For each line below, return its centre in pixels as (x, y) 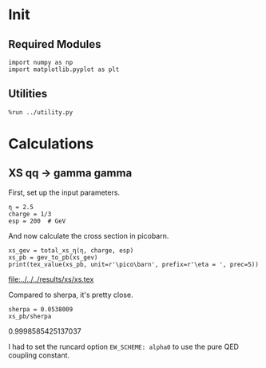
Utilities (28, 94)
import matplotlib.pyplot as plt (64, 69)
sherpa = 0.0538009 (41, 309)
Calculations (51, 144)
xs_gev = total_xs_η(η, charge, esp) (71, 250)
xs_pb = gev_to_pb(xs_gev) (53, 257)
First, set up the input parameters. (64, 192)
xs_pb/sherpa (30, 316)
